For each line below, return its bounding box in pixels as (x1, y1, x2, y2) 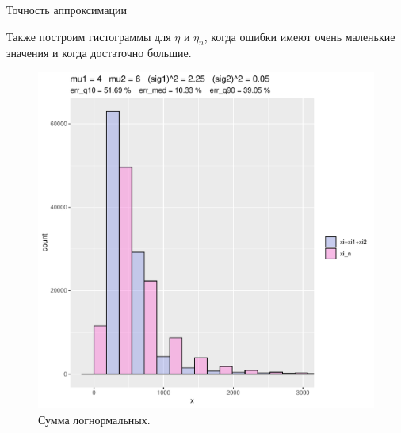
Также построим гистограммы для (6, 28, 171, 44)
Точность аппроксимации (6, 2, 128, 17)
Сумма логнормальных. (38, 411, 151, 427)
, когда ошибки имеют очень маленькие (204, 28, 395, 44)
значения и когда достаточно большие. (6, 44, 192, 61)
